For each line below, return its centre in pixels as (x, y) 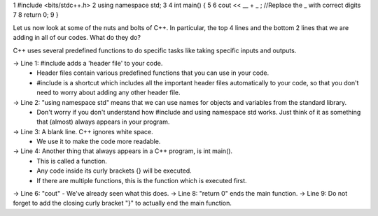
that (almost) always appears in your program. (103, 122)
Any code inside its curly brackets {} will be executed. (114, 171)
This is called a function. (72, 161)
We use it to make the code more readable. (99, 142)
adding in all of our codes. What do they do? (77, 38)
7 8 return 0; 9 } (36, 15)
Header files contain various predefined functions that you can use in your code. (153, 73)
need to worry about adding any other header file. (108, 93)
